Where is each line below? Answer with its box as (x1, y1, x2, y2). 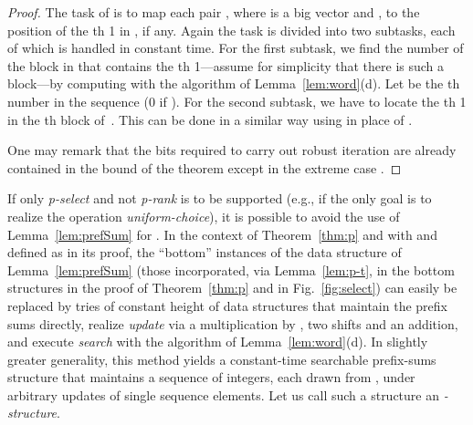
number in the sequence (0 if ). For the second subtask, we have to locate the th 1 (7, 91, 467, 110)
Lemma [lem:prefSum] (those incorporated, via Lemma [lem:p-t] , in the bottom (7, 260, 455, 279)
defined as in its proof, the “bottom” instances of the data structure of (7, 243, 402, 262)
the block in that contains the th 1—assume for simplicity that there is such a (7, 56, 445, 75)
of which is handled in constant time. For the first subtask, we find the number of (7, 38, 464, 57)
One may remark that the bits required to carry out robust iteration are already (7, 140, 457, 160)
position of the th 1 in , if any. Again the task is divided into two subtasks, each (7, 20, 456, 39)
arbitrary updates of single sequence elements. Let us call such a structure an (7, 385, 440, 404)
